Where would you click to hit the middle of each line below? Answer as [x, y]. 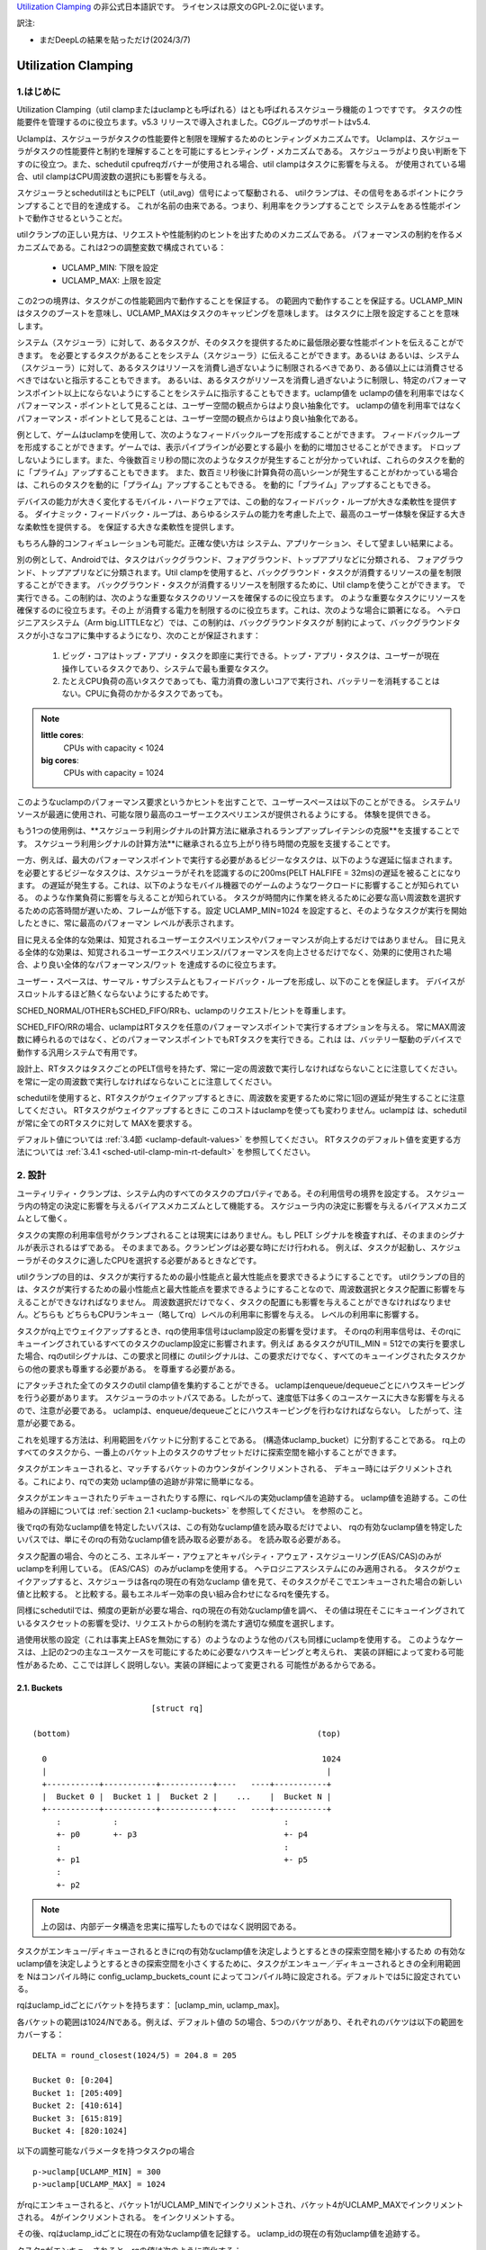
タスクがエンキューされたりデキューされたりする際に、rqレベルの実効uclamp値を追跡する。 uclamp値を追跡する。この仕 [242, 1498]
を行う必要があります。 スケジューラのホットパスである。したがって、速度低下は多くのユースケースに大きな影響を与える [241, 1398]
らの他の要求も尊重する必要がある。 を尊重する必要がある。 [128, 1369]
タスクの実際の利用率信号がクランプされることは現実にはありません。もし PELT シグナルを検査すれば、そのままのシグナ [241, 1235]
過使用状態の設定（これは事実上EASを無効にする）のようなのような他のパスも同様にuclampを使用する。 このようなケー [240, 1640]
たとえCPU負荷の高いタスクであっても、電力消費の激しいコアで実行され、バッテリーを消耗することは [251, 680]
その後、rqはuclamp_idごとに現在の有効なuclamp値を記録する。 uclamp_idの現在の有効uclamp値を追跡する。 [220, 2234]
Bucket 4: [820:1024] [80, 2130]
